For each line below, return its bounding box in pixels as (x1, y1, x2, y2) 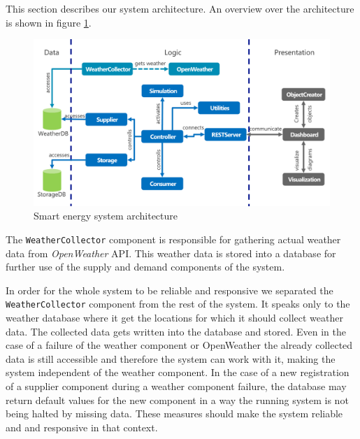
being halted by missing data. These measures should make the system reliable (6, 406, 343, 421)
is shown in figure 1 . (6, 15, 92, 29)
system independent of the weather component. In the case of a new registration (6, 365, 350, 380)
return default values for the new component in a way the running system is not (6, 392, 349, 407)
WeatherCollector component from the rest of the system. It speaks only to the (6, 296, 350, 311)
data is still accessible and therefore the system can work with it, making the (6, 351, 336, 366)
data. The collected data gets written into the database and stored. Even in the (6, 324, 346, 338)
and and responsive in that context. (6, 419, 158, 434)
